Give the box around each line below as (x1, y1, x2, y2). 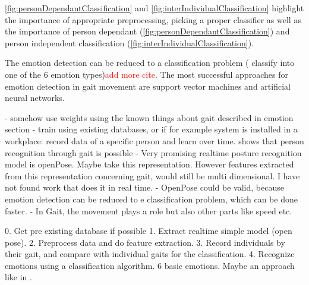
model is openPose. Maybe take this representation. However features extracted (5, 158, 294, 170)
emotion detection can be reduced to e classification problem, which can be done (5, 192, 298, 205)
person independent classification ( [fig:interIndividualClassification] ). (5, 36, 254, 49)
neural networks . (5, 91, 65, 104)
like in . (5, 271, 32, 283)
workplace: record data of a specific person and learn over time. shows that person (5, 134, 304, 147)
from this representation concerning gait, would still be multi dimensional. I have (5, 169, 300, 182)
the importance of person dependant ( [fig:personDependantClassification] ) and (5, 25, 290, 37)
